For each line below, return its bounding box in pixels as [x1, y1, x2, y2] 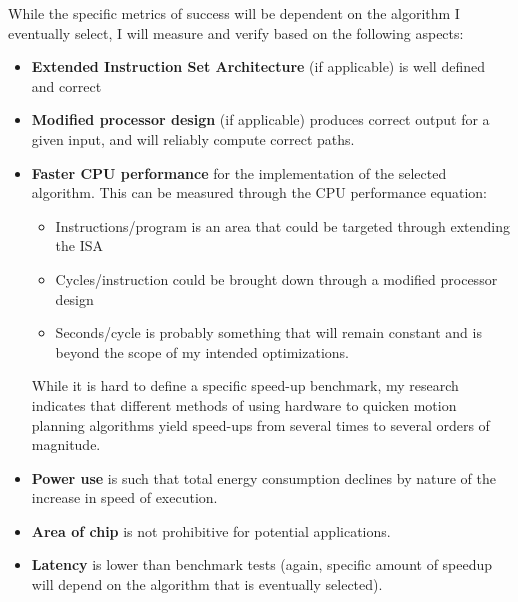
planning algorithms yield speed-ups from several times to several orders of [31, 414, 490, 435]
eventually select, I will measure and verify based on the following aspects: [8, 22, 464, 43]
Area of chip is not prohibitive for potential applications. [31, 520, 391, 541]
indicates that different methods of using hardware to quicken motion [31, 394, 457, 415]
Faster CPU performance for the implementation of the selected [31, 162, 447, 183]
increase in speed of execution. [31, 487, 218, 508]
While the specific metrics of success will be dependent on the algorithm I [8, 3, 460, 23]
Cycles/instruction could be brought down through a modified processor [55, 268, 498, 289]
